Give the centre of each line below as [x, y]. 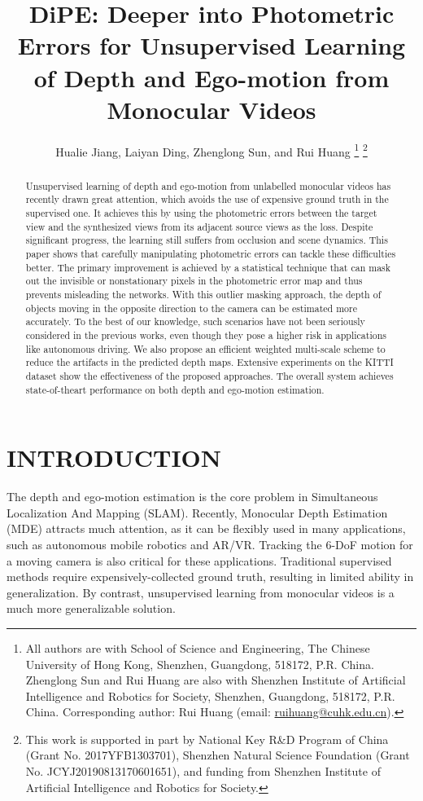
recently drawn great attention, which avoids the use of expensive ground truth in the [207, 199]
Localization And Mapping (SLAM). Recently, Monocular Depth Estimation [197, 512]
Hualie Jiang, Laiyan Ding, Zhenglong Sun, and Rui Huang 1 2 [211, 150]
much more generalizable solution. [91, 608]
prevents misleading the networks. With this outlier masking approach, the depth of [203, 294]
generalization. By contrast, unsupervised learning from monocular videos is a [201, 592]
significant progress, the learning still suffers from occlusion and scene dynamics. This [207, 240]
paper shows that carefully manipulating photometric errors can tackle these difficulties [211, 254]
